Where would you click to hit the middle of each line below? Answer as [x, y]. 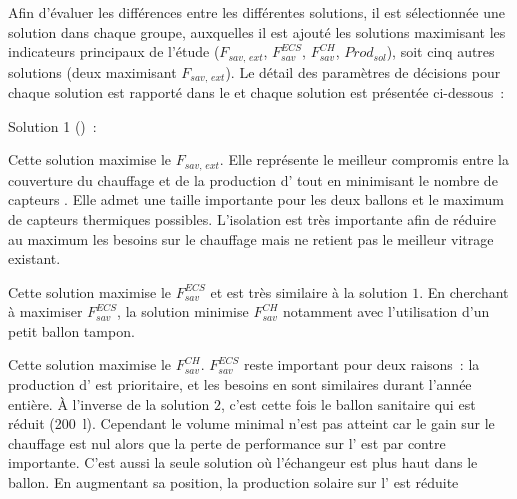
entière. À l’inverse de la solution [109, 403]
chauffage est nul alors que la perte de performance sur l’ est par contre [227, 442]
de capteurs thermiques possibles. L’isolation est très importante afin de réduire [252, 218]
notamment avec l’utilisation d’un [386, 311]
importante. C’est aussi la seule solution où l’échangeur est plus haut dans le [243, 462]
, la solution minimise [183, 311]
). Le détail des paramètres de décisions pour [363, 71]
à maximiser [45, 311]
